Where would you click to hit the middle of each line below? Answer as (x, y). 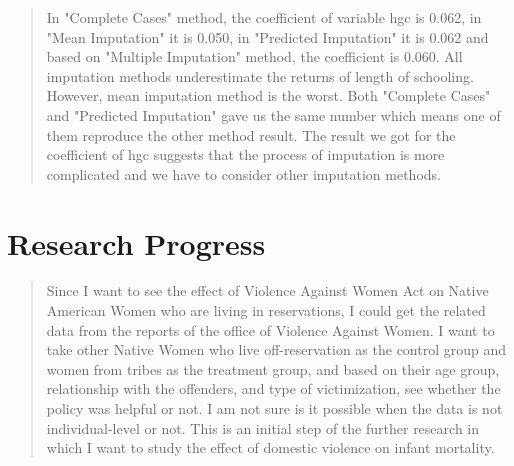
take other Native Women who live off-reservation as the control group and (276, 349)
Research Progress (136, 242)
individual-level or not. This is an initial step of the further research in (263, 427)
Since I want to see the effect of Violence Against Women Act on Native (267, 290)
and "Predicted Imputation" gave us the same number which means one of (273, 114)
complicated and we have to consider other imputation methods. (243, 173)
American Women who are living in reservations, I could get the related (266, 310)
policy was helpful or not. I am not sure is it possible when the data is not (274, 408)
